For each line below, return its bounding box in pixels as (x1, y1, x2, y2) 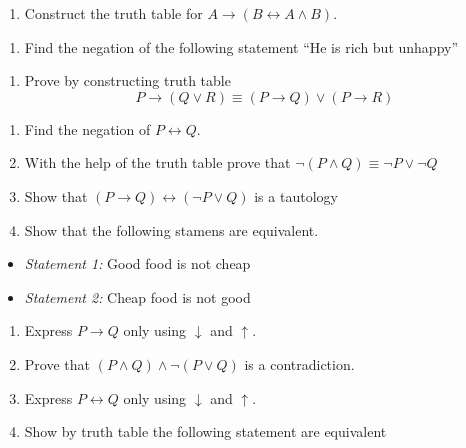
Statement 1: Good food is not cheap (24, 253, 251, 274)
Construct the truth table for (24, 3, 203, 23)
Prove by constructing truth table (24, 70, 231, 91)
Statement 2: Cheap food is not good (24, 286, 251, 307)
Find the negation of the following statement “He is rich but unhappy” (24, 36, 459, 57)
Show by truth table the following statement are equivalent (24, 421, 387, 442)
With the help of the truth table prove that (24, 152, 291, 173)
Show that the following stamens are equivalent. (24, 219, 319, 240)
